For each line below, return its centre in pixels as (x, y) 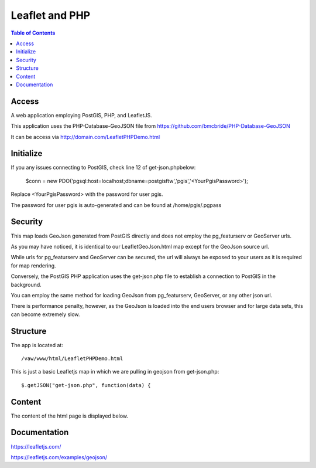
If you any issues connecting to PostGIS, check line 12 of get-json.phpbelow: (103, 168)
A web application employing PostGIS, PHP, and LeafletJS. (81, 115)
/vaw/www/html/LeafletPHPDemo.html (72, 358)
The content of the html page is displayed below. (70, 416)
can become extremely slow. (45, 314)
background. (26, 284)
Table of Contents (33, 33)
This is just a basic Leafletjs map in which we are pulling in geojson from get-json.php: (115, 372)
